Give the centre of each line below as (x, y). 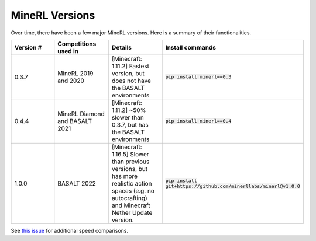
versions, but (130, 169)
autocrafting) (129, 198)
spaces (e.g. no (133, 191)
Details (121, 47)
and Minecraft (131, 205)
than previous (130, 162)
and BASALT (75, 121)
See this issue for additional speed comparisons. (70, 230)
